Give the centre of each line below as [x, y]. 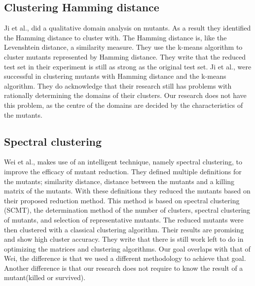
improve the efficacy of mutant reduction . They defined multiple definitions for [123, 171]
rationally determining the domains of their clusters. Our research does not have [125, 95]
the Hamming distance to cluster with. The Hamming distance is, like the [115, 37]
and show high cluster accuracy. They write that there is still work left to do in [124, 239]
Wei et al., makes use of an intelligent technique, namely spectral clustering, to [123, 162]
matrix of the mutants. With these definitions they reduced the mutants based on [127, 191]
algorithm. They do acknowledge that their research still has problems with [118, 85]
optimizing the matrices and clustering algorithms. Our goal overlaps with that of [127, 248]
